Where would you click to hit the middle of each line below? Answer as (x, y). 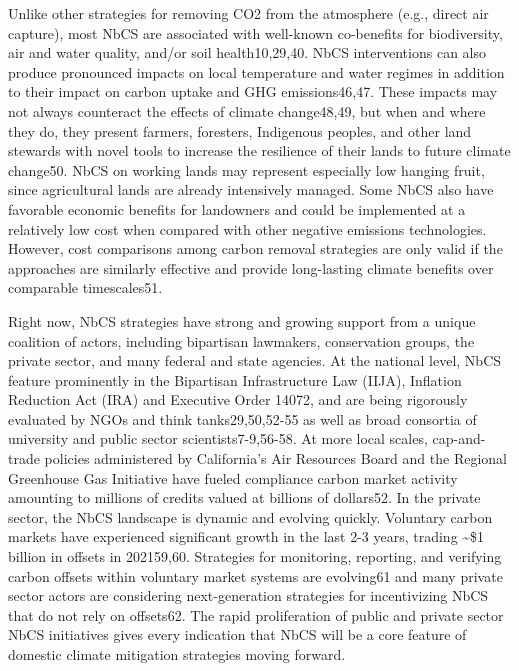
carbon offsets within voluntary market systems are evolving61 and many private (255, 575)
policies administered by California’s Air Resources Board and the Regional (275, 458)
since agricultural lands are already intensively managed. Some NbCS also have (251, 189)
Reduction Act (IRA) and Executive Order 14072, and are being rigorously (238, 399)
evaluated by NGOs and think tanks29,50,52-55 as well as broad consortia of (242, 418)
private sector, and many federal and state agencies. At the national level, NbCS (255, 360)
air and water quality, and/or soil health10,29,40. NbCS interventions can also (247, 52)
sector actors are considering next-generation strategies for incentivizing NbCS (248, 595)
